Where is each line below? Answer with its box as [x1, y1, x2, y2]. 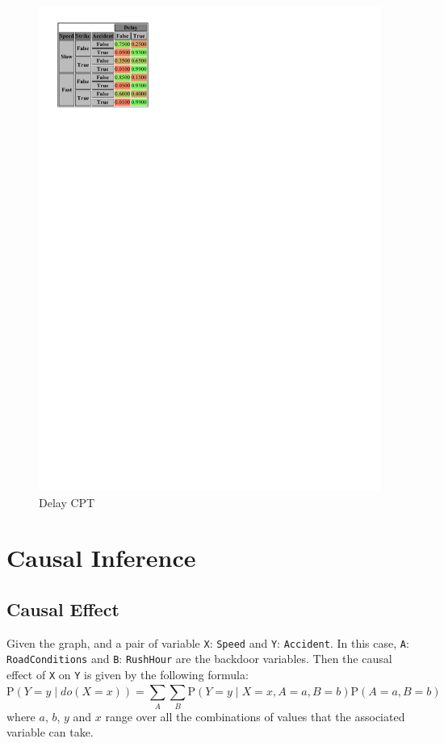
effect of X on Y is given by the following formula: [6, 666, 249, 682]
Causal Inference [6, 541, 196, 574]
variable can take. [6, 724, 94, 741]
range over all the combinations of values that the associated [105, 707, 405, 724]
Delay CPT [39, 493, 95, 510]
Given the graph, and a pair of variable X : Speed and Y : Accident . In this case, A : [6, 634, 409, 651]
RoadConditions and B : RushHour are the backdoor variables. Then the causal [6, 650, 392, 667]
